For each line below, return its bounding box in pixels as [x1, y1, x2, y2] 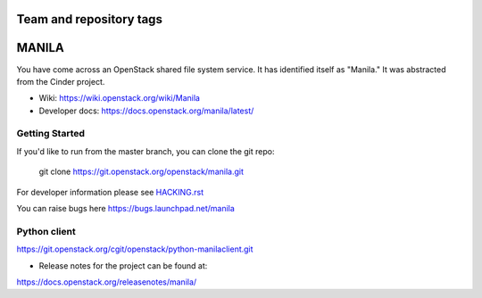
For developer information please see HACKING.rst [16, 186, 204, 197]
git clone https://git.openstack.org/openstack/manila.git [38, 166, 245, 178]
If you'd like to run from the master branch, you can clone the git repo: [16, 145, 275, 156]
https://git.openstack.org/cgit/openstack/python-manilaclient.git [16, 244, 253, 254]
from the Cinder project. [16, 76, 105, 87]
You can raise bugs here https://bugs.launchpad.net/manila [16, 203, 236, 214]
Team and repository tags [16, 12, 162, 27]
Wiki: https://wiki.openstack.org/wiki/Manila [38, 93, 201, 103]
